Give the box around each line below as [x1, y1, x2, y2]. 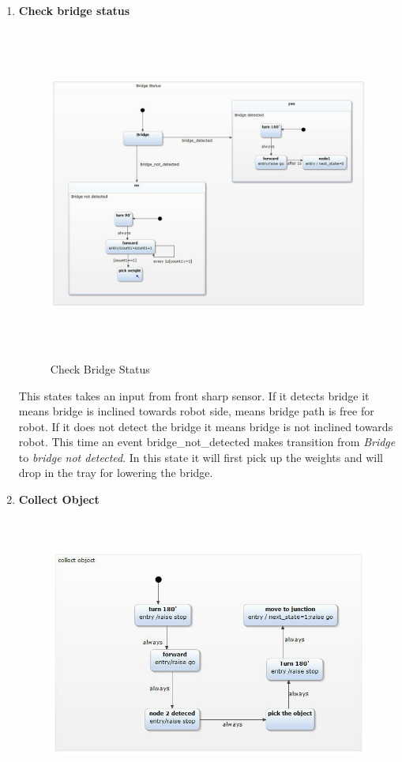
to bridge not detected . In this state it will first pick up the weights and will [18, 449, 383, 465]
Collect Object [18, 491, 100, 508]
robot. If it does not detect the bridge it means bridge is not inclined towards [18, 418, 393, 434]
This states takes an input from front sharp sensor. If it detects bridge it [18, 387, 370, 404]
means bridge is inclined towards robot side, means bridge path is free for [18, 403, 374, 419]
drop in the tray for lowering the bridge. [18, 464, 213, 481]
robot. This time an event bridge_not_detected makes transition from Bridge [18, 434, 396, 450]
